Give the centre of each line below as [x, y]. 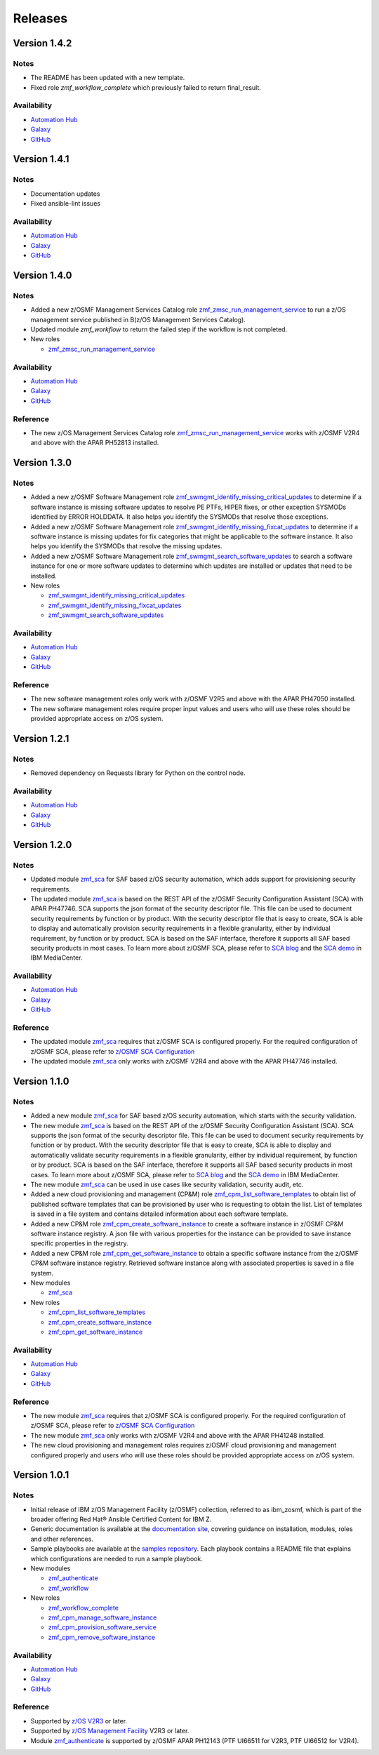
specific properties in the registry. [80, 1243]
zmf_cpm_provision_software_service [102, 1627]
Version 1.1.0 [41, 1081]
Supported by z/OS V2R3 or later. [79, 1721]
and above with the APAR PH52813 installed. [95, 443]
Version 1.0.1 [41, 1475]
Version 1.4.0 [42, 275]
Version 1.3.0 [42, 463]
